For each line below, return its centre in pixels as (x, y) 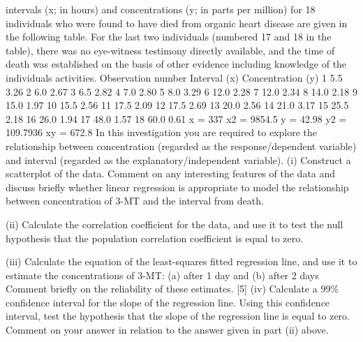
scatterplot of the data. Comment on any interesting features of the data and (171, 173)
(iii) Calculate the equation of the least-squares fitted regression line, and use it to (181, 261)
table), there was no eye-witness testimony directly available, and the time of (170, 50)
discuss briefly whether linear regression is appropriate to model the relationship (177, 187)
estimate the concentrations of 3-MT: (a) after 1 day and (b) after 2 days (162, 275)
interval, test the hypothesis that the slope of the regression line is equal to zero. (178, 316)
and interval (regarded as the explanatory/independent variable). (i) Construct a (178, 159)
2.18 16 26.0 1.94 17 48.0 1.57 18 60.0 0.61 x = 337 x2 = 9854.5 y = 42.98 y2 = (176, 118)
